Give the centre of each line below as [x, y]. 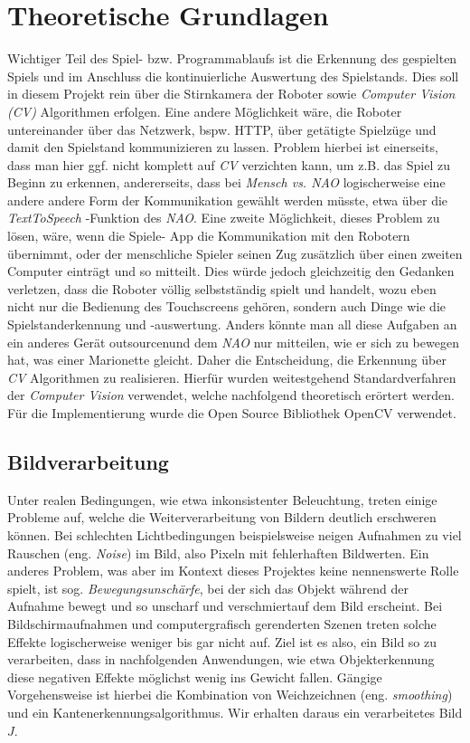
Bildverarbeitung [88, 461]
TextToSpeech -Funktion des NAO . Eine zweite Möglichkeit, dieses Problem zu [224, 218]
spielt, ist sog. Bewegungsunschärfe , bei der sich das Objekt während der [208, 588]
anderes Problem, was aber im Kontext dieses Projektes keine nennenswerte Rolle [233, 571]
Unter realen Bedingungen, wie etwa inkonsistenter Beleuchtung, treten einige [222, 499]
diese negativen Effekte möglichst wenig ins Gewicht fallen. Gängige [195, 676]
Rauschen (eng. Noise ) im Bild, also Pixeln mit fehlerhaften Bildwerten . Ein [218, 552]
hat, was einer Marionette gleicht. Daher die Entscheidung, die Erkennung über [227, 360]
